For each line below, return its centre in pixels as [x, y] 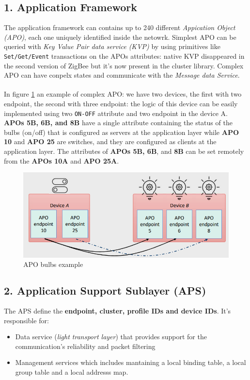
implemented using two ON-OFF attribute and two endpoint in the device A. [116, 113]
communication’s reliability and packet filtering [85, 346]
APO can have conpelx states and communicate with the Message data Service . [122, 75]
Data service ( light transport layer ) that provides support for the [111, 337]
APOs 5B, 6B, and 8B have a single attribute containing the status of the [118, 123]
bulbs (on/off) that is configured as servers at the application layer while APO [121, 132]
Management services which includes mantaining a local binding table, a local [131, 362]
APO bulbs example [53, 264]
